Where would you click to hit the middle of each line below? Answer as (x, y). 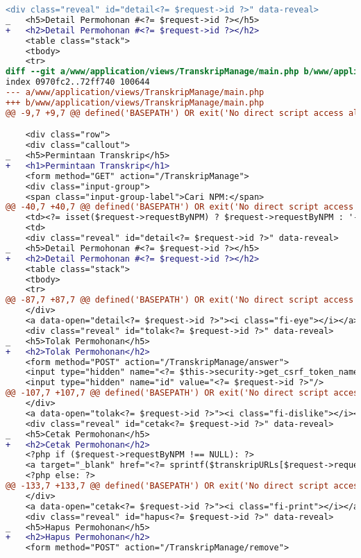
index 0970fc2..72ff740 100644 (78, 82)
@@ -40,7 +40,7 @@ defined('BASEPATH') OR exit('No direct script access (180, 207)
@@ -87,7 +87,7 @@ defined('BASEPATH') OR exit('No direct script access (180, 300)
